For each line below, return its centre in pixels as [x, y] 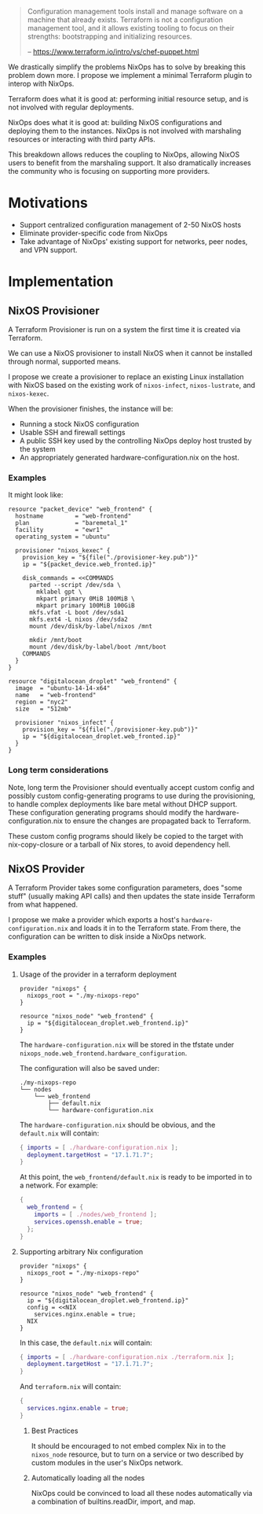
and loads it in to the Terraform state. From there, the [155, 929]
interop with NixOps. [41, 83]
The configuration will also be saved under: [89, 1068]
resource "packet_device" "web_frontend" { [80, 510]
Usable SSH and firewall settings [72, 432]
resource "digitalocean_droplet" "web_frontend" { [93, 681]
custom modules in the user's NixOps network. [107, 1462]
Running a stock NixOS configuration [79, 423]
